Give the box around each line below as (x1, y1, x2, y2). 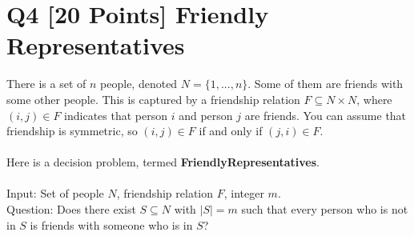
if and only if (199, 122, 263, 139)
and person (179, 106, 233, 123)
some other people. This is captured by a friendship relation (6, 90, 300, 107)
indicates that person (64, 106, 168, 123)
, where (356, 90, 392, 107)
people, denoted (100, 75, 178, 92)
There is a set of (6, 75, 86, 92)
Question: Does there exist (6, 201, 136, 218)
